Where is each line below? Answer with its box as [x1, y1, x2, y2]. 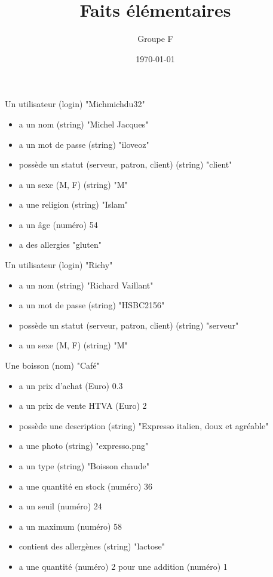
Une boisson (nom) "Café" [5, 359, 100, 372]
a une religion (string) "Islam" [19, 198, 128, 211]
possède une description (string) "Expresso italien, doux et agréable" [19, 419, 269, 432]
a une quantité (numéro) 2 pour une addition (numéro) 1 [19, 560, 228, 572]
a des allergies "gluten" [19, 238, 102, 251]
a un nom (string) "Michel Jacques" [19, 117, 149, 130]
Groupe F [137, 32, 173, 45]
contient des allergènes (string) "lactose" [19, 540, 165, 552]
